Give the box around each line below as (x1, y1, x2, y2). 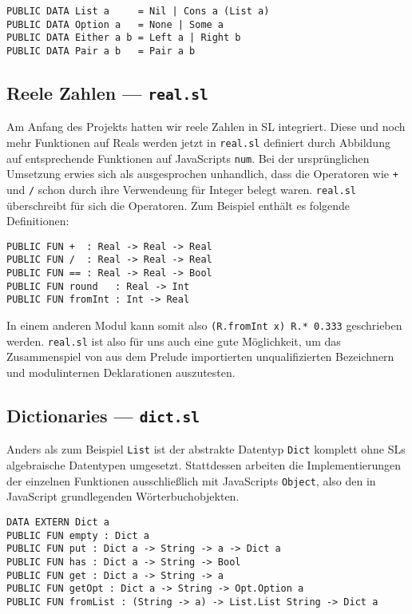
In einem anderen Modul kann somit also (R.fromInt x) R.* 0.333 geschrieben (6, 317, 402, 334)
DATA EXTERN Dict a (6, 516, 109, 528)
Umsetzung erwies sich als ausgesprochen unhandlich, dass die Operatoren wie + (6, 165, 398, 182)
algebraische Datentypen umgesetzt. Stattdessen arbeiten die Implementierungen (6, 457, 402, 473)
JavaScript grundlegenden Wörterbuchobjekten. (6, 488, 240, 505)
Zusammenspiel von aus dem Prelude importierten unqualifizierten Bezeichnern (6, 348, 394, 365)
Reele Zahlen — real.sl (6, 81, 208, 105)
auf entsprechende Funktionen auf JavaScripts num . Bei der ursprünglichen (6, 149, 370, 166)
